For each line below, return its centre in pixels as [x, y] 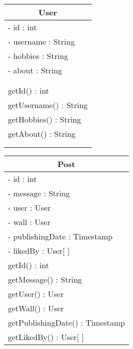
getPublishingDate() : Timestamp [66, 322]
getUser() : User [36, 294]
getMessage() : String [45, 279]
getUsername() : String [48, 105]
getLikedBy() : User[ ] [46, 337]
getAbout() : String [42, 134]
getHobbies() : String [45, 119]
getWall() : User [36, 308]
